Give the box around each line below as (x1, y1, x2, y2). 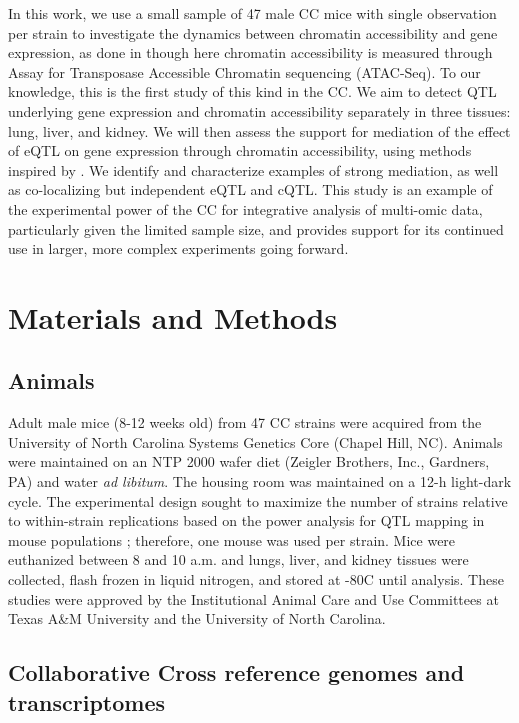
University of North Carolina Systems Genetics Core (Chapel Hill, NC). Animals (8, 431, 503, 452)
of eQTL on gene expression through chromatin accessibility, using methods (8, 140, 472, 161)
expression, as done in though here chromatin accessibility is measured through (8, 42, 493, 63)
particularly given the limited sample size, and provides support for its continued (8, 218, 504, 239)
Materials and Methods (8, 296, 338, 337)
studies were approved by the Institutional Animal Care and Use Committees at (8, 588, 499, 609)
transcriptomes (8, 686, 166, 717)
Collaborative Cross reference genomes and (8, 657, 465, 688)
